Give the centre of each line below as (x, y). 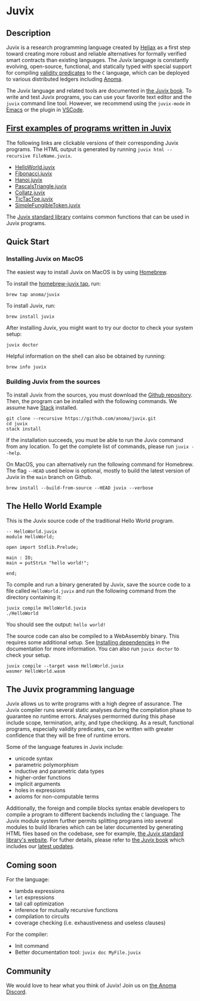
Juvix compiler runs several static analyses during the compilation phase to (99, 710)
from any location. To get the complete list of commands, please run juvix (98, 446)
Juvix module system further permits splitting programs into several (90, 821)
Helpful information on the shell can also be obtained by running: (86, 356)
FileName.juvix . (52, 155)
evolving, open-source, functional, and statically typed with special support (99, 66)
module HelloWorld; (30, 537)
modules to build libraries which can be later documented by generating (95, 827)
